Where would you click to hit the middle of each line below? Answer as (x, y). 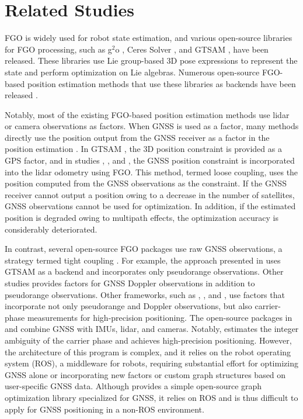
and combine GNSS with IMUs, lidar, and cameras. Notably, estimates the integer (152, 329)
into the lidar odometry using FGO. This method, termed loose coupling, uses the (151, 172)
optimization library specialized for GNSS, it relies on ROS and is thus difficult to (151, 397)
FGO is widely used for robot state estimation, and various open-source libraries (149, 38)
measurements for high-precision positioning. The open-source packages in (160, 317)
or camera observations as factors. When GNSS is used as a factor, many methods (152, 126)
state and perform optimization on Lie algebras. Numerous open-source (132, 72)
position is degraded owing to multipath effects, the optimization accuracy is (142, 218)
